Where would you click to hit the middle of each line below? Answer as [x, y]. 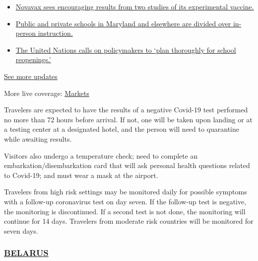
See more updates [31, 76]
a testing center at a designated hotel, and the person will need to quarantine [122, 129]
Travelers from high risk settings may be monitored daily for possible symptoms [126, 192]
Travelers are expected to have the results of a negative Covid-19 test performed [126, 110]
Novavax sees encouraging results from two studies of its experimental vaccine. [135, 6]
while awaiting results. [38, 138]
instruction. [55, 33]
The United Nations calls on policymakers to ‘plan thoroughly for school [126, 49]
